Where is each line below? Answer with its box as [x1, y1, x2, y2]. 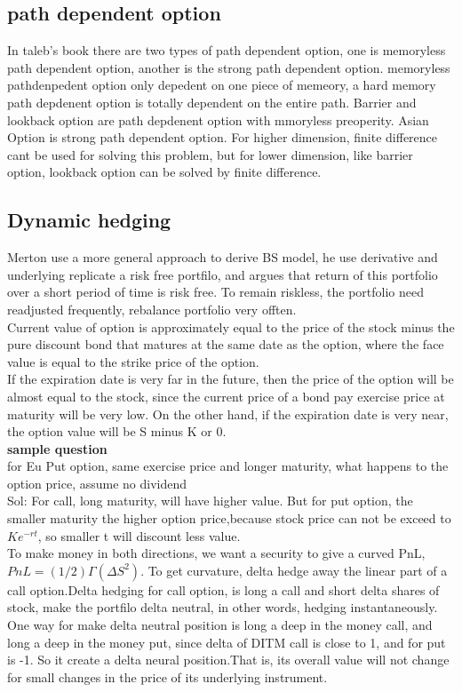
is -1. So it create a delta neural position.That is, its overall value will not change [7, 650, 450, 669]
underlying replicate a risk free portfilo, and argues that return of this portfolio [7, 265, 438, 283]
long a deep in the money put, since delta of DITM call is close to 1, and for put [7, 632, 446, 651]
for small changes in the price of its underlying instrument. [7, 667, 328, 686]
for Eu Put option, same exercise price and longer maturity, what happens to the [7, 457, 449, 475]
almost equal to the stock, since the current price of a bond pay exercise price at [7, 386, 445, 405]
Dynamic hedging [7, 206, 171, 234]
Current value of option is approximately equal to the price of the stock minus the [7, 317, 455, 336]
